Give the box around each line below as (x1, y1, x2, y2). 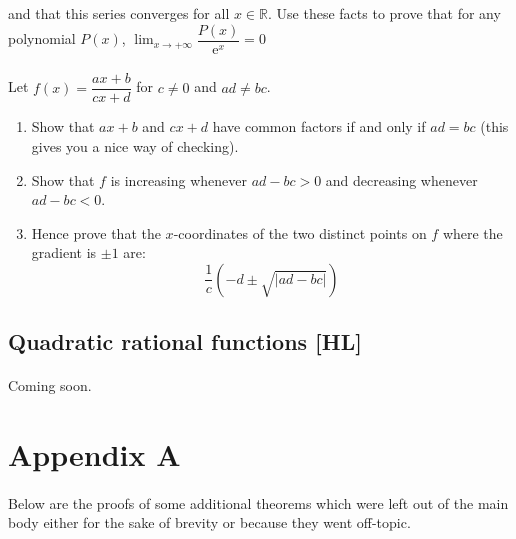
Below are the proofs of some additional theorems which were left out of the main (8, 492, 509, 513)
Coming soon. (8, 375, 92, 396)
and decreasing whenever (325, 169, 478, 190)
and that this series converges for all (8, 3, 230, 23)
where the (442, 222, 503, 243)
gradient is (31, 242, 97, 263)
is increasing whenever (110, 169, 247, 190)
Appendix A (8, 434, 181, 475)
